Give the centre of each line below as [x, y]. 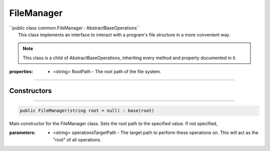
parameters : [22, 133]
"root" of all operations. [77, 140]
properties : [21, 72]
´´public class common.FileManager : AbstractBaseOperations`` [74, 28]
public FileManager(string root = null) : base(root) [87, 111]
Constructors [30, 90]
